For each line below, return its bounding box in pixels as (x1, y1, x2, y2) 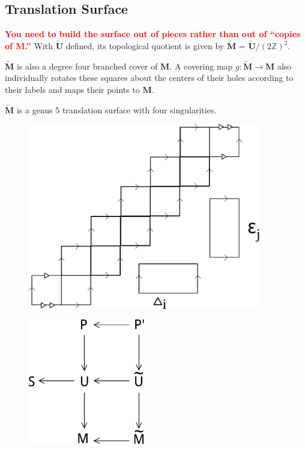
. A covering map (169, 59, 233, 72)
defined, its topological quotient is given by (65, 40, 225, 52)
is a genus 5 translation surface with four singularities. (16, 103, 217, 116)
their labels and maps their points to (5, 83, 140, 96)
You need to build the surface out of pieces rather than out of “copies (5, 28, 301, 40)
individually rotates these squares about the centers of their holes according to (5, 71, 294, 84)
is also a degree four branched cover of (16, 59, 158, 72)
